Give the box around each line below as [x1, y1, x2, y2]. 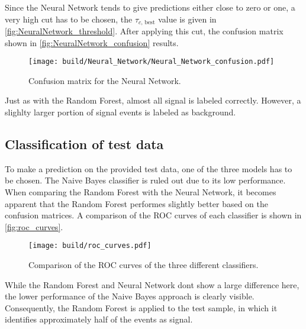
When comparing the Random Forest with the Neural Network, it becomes [5, 186, 276, 198]
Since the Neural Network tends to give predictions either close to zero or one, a [5, 1, 295, 13]
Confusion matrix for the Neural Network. [28, 74, 181, 86]
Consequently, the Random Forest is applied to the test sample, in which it [5, 301, 278, 314]
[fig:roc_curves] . [5, 220, 63, 233]
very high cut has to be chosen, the [5, 12, 133, 25]
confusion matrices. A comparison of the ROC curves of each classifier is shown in [5, 209, 302, 221]
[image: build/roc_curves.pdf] [28, 241, 152, 250]
